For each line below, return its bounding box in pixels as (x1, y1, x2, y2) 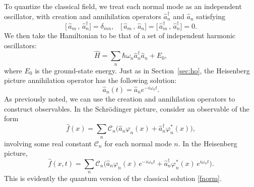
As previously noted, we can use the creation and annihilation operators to (4, 93, 235, 104)
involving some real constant (4, 138, 92, 148)
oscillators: (4, 40, 37, 50)
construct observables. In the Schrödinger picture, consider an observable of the (4, 103, 249, 114)
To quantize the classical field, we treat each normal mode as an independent (4, 1, 242, 11)
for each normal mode (104, 138, 172, 148)
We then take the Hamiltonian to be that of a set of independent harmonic (4, 30, 236, 40)
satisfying (196, 11, 225, 21)
